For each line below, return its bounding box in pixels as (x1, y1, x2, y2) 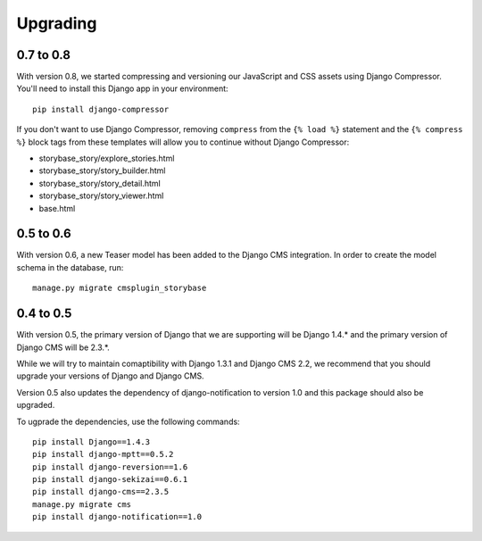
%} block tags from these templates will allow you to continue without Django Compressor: (16, 137, 350, 147)
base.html (38, 203, 76, 213)
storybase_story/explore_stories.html (38, 153, 175, 164)
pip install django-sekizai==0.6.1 (32, 474, 188, 485)
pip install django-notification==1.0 (32, 512, 203, 522)
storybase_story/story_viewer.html (38, 190, 164, 201)
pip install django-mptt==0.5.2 (32, 449, 174, 460)
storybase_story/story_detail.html (38, 178, 161, 188)
